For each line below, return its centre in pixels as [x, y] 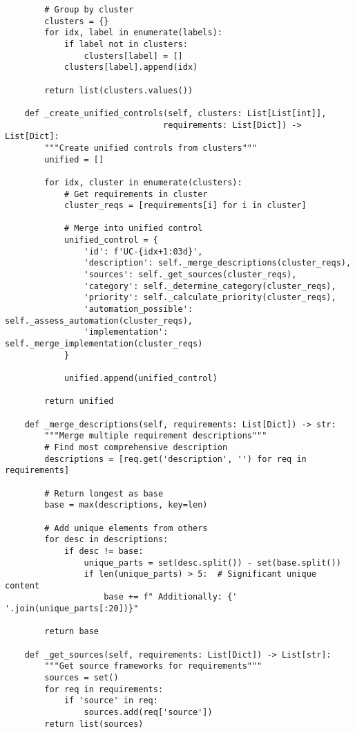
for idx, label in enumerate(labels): [133, 33]
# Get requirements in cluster [136, 194]
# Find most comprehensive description [136, 447]
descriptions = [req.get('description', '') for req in [175, 459]
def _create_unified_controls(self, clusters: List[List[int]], [175, 113]
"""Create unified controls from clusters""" [151, 148]
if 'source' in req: [111, 701]
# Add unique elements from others [126, 528]
